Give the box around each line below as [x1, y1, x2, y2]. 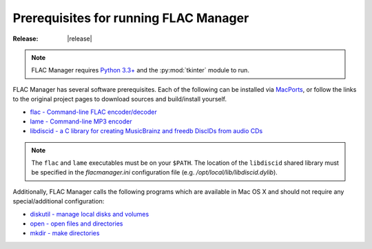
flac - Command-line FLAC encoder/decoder [30, 108, 158, 116]
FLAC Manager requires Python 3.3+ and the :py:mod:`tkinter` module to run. [31, 66, 249, 74]
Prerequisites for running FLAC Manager [12, 10, 249, 26]
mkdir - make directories [30, 229, 100, 237]
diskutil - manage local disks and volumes [30, 210, 149, 218]
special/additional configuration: [12, 197, 105, 206]
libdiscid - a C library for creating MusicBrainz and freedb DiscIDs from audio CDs [30, 127, 263, 135]
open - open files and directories [30, 219, 123, 228]
